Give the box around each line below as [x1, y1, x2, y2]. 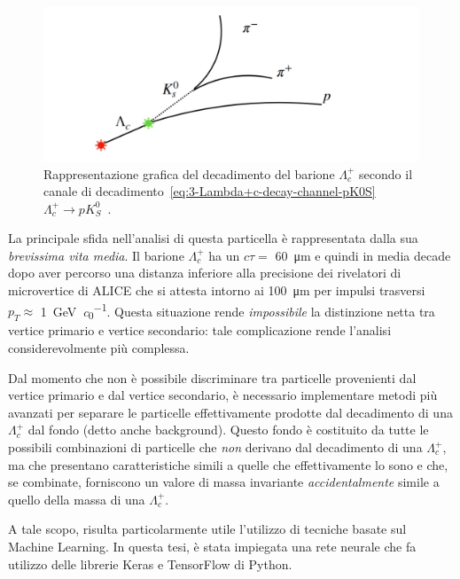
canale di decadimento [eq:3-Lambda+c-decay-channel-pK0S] [43, 182, 376, 200]
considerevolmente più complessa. [8, 339, 190, 357]
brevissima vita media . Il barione [8, 246, 184, 264]
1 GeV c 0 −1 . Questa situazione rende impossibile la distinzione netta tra [40, 299, 435, 323]
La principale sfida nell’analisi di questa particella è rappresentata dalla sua [8, 229, 418, 247]
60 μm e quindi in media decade [275, 246, 451, 264]
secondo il [359, 164, 413, 183]
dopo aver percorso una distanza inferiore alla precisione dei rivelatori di [8, 263, 402, 282]
